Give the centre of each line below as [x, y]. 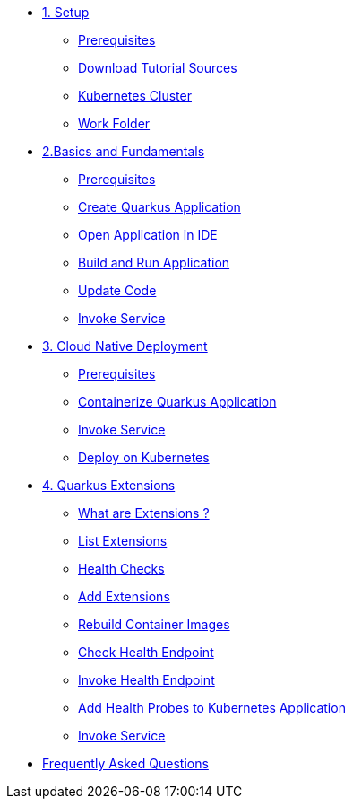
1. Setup [66, 12]
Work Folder [114, 123]
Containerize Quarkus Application [177, 402]
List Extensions [123, 541]
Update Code [117, 290]
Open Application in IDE [148, 235]
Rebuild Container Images [154, 624]
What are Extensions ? [144, 513]
